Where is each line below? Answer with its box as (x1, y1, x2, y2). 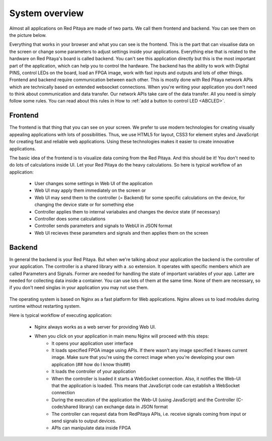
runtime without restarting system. (9, 303, 81, 309)
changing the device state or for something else (34, 202, 134, 208)
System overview (9, 8, 84, 19)
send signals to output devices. (51, 418, 117, 424)
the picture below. (9, 32, 47, 38)
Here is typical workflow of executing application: (9, 312, 112, 318)
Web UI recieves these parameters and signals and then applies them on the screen (34, 230, 209, 236)
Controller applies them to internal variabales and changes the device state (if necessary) (34, 208, 220, 214)
